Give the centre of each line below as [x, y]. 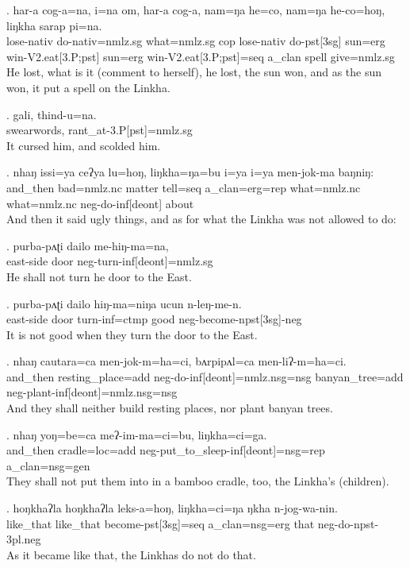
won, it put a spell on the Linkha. [88, 87]
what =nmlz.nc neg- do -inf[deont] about [100, 203]
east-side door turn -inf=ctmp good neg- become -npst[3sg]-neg [154, 319]
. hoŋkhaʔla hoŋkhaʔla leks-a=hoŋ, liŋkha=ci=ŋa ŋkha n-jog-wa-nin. [172, 508]
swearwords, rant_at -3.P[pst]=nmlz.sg [100, 130]
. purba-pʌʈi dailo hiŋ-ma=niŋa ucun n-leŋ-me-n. [124, 303]
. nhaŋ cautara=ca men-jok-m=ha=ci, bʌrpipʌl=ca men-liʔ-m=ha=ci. [176, 361]
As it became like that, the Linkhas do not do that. [131, 554]
